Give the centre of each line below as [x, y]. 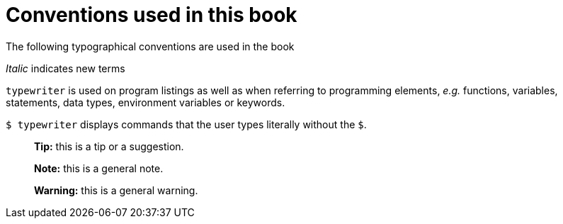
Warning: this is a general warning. [116, 190]
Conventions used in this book [152, 15]
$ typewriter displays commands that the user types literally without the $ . [186, 124]
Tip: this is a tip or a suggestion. [109, 146]
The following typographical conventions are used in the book [150, 46]
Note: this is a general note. [99, 168]
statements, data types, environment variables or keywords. [146, 102]
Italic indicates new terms [66, 68]
